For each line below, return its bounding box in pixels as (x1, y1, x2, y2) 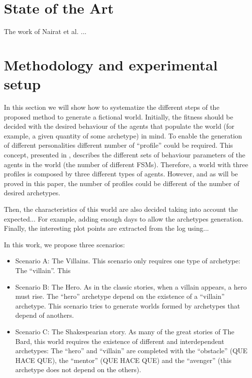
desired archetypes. (4, 188, 61, 198)
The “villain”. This (15, 265, 71, 275)
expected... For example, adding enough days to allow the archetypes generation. (4, 213, 244, 223)
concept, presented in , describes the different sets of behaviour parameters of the (4, 150, 246, 159)
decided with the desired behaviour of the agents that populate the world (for (4, 121, 235, 131)
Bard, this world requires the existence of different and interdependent (15, 336, 224, 346)
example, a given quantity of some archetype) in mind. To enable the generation (4, 130, 242, 140)
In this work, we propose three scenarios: (4, 239, 125, 249)
